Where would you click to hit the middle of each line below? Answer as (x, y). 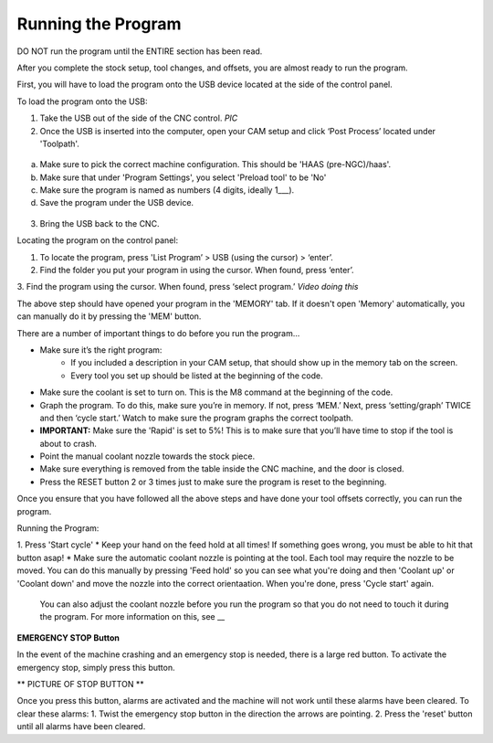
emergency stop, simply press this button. (96, 667)
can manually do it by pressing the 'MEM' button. (109, 316)
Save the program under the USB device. (117, 203)
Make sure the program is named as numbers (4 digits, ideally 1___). (167, 190)
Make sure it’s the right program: (101, 350)
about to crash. (68, 443)
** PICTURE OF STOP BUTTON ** (81, 684)
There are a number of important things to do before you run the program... (158, 333)
